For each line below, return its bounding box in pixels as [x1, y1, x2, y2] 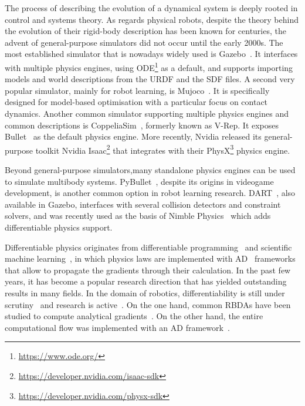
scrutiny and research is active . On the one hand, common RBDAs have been [5, 298, 291, 310]
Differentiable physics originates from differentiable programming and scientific [5, 241, 292, 253]
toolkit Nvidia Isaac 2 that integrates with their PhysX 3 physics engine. [35, 142, 290, 156]
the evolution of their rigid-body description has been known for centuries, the [5, 25, 286, 37]
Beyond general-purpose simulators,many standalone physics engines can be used [5, 164, 296, 176]
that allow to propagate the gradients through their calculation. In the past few [5, 263, 291, 276]
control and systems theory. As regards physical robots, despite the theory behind [5, 13, 299, 25]
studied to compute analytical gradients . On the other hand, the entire [5, 310, 263, 322]
